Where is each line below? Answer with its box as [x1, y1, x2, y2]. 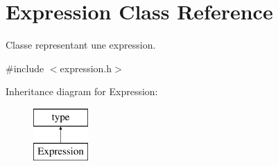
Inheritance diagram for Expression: [6, 84, 158, 99]
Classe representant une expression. [6, 38, 156, 52]
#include [6, 60, 44, 75]
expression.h [60, 60, 112, 75]
